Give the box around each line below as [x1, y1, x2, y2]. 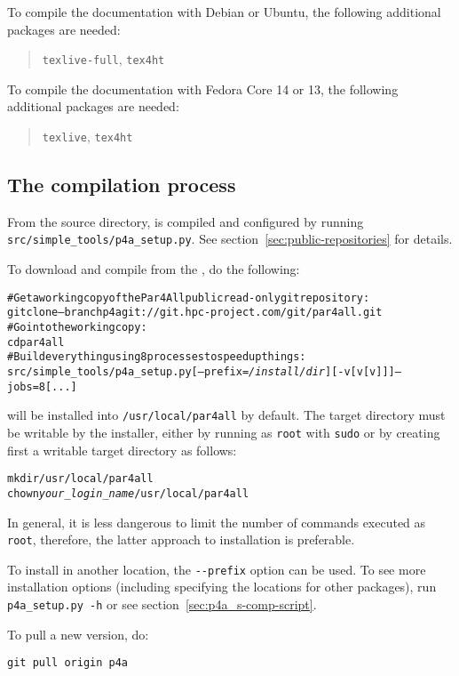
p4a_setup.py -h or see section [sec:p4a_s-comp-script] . [7, 595, 317, 614]
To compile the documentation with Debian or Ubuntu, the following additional [7, 3, 441, 20]
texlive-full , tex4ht [42, 50, 165, 68]
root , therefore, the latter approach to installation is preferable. [7, 530, 355, 549]
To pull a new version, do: [7, 624, 149, 643]
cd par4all [7, 335, 65, 349]
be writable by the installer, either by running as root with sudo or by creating [7, 422, 440, 441]
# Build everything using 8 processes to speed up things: [7, 350, 306, 364]
